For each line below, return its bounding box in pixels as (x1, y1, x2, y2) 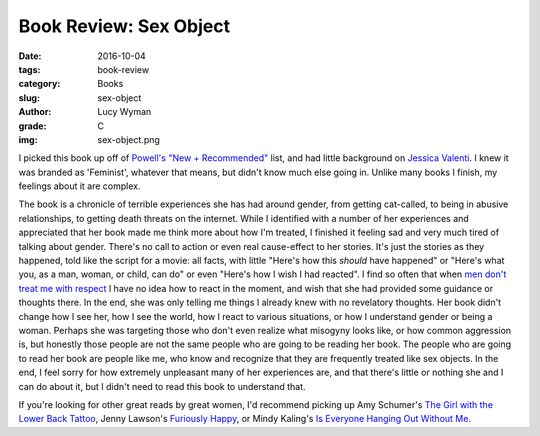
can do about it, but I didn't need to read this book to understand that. (18, 380, 306, 392)
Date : (18, 50, 42, 62)
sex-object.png (97, 133, 160, 145)
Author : (18, 106, 52, 118)
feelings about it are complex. (18, 180, 141, 192)
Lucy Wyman (97, 106, 152, 118)
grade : (18, 120, 47, 132)
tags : (18, 63, 41, 75)
